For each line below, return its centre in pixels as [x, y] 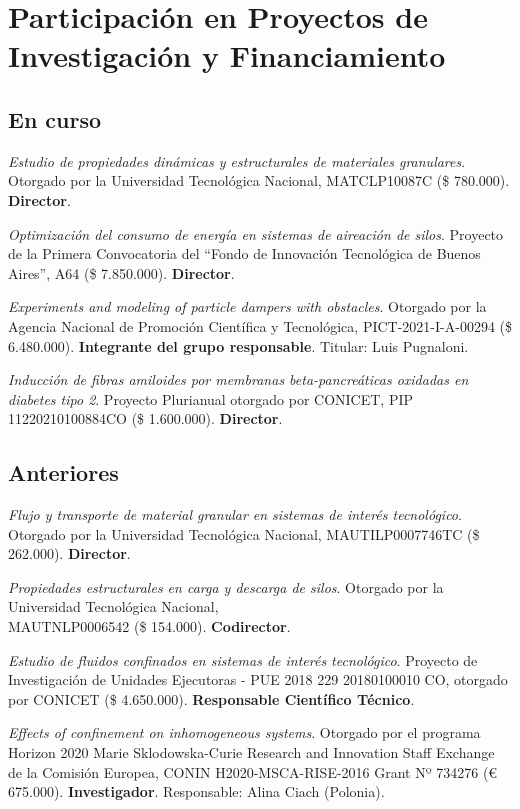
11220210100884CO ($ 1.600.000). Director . [145, 418]
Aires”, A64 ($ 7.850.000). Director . [121, 272]
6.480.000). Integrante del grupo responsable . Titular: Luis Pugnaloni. [238, 345]
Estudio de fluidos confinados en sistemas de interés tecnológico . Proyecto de [243, 659]
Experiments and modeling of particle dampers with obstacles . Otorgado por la [247, 306]
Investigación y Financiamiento [227, 55]
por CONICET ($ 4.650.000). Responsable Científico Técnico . [211, 698]
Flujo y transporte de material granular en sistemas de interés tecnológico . [235, 514]
